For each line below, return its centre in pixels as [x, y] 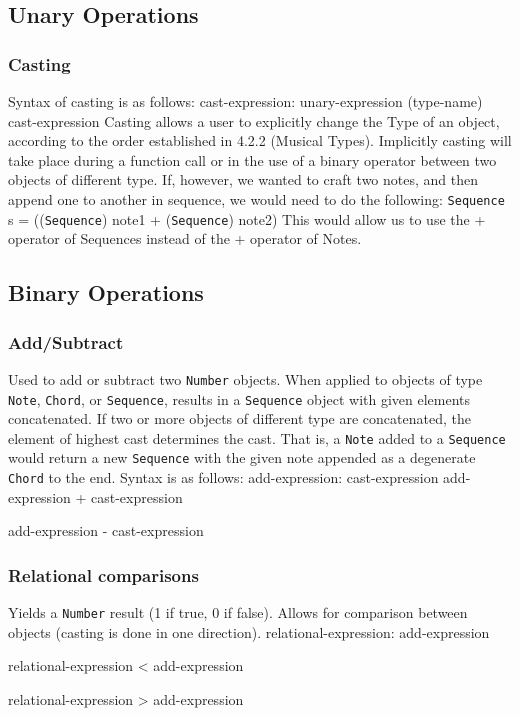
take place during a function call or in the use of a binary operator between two [252, 159]
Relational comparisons [103, 574]
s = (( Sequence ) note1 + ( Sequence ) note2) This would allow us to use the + [247, 218]
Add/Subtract [66, 341]
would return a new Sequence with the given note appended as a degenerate [242, 457]
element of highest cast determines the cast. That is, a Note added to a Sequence [257, 437]
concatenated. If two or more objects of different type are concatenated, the [239, 418]
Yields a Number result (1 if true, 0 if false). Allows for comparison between [238, 612]
